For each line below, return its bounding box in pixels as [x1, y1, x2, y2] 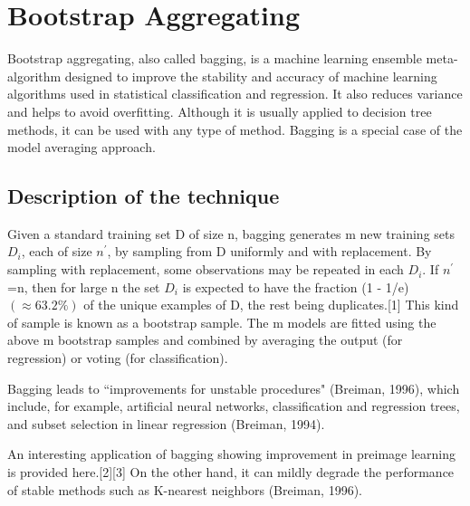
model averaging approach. [7, 138, 156, 157]
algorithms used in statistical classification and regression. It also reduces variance [7, 84, 463, 103]
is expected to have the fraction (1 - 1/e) [182, 277, 409, 296]
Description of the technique [7, 182, 280, 210]
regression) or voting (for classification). [7, 348, 228, 368]
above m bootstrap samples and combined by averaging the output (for [7, 330, 403, 349]
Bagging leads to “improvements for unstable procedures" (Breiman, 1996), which [7, 378, 460, 397]
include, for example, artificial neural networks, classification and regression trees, [7, 396, 460, 415]
